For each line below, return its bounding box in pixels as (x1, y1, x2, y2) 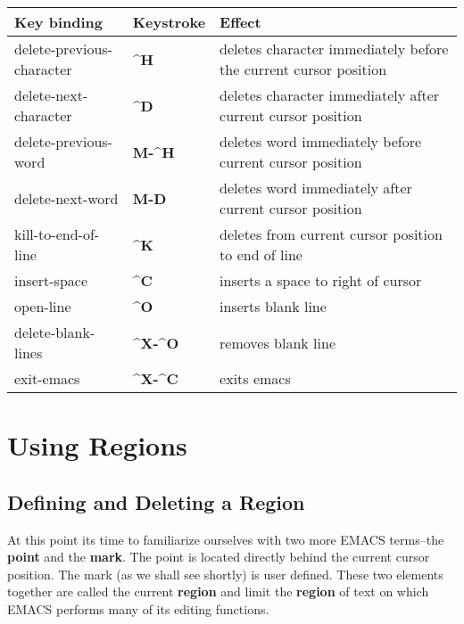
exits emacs (220, 368, 291, 389)
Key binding (14, 12, 103, 32)
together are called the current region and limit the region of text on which (7, 582, 429, 601)
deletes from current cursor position (220, 224, 443, 244)
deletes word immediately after (220, 177, 412, 198)
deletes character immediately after (220, 85, 440, 105)
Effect (220, 12, 261, 32)
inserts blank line (220, 296, 327, 316)
